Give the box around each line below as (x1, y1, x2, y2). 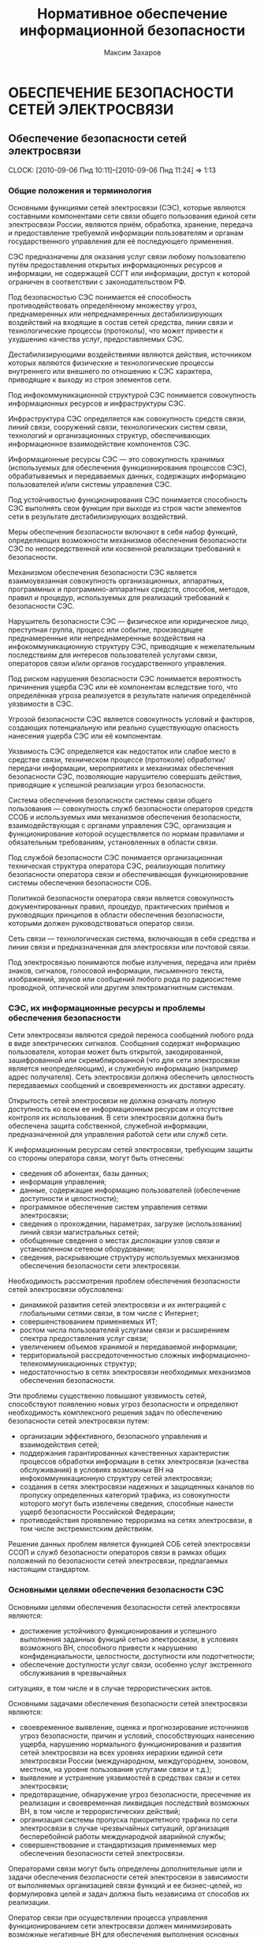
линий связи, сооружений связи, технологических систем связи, (8, 422, 229, 432)
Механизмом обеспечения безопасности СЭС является (8, 568, 197, 577)
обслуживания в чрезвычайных (19, 1668, 128, 1677)
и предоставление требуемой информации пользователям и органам (8, 229, 244, 238)
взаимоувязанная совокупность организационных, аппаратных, (8, 576, 225, 586)
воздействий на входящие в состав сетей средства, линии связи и (8, 318, 234, 327)
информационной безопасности (19, 21, 246, 40)
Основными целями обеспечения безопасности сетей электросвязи (8, 1602, 240, 1611)
